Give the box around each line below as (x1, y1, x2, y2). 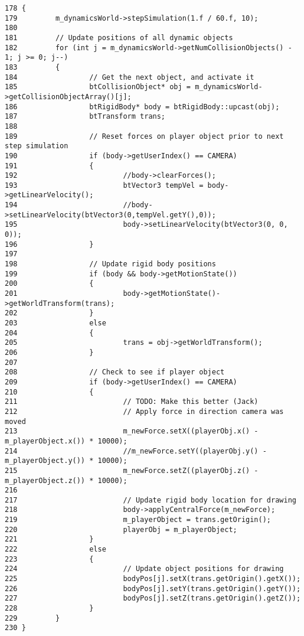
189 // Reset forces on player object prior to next (5, 132, 284, 141)
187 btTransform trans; (5, 112, 166, 121)
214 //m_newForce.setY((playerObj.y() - (5, 446, 267, 455)
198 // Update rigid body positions (5, 260, 216, 269)
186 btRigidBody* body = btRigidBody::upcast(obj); (5, 102, 280, 111)
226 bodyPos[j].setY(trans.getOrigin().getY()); (5, 584, 301, 593)
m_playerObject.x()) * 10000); (5, 436, 128, 445)
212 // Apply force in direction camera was (5, 407, 284, 416)
